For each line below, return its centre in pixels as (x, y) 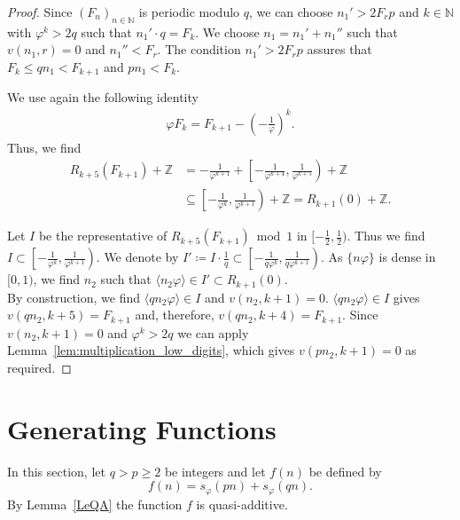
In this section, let (56, 471)
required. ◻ (39, 367)
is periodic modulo (189, 12)
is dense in (407, 257)
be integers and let (215, 471)
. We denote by (137, 257)
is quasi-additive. (242, 504)
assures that (339, 49)
